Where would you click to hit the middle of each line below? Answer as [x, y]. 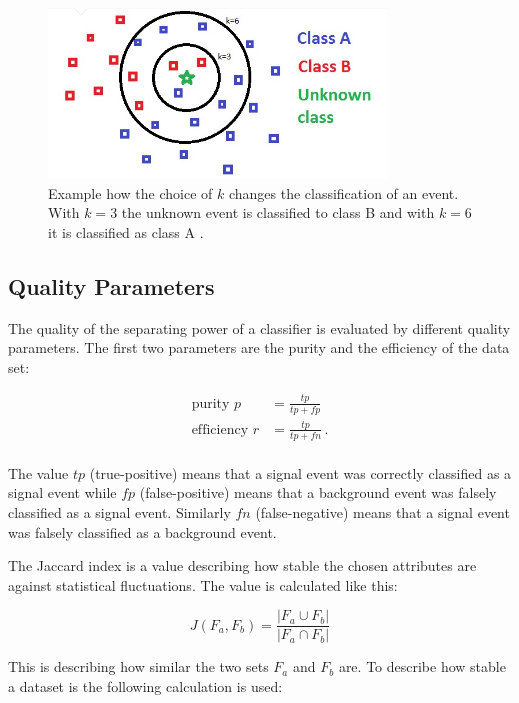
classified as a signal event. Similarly [119, 511]
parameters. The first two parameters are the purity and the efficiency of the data [259, 347]
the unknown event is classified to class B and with [278, 212]
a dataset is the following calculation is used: [145, 685]
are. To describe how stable [422, 666]
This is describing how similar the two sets [138, 666]
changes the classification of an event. [343, 192]
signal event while [62, 492]
